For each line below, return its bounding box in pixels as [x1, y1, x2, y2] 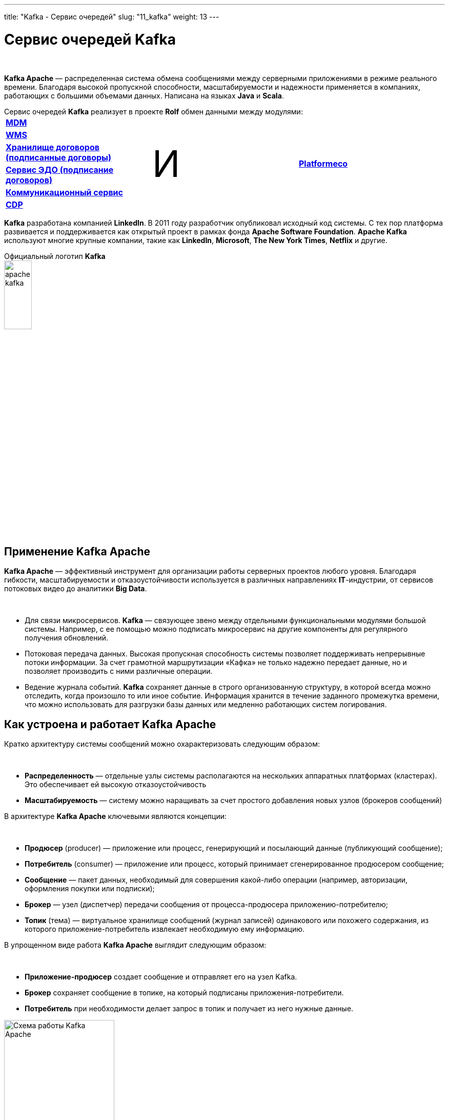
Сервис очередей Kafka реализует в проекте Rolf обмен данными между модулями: [4, 107, 303, 116]
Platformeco [298, 158, 348, 169]
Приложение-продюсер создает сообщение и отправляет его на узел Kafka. [25, 972, 297, 982]
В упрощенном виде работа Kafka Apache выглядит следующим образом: [4, 941, 267, 950]
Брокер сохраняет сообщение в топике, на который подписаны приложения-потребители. [25, 988, 344, 997]
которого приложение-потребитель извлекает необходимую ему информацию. [25, 925, 305, 934]
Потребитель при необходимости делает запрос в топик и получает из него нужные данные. [25, 1004, 354, 1013]
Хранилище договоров [6, 142, 99, 152]
